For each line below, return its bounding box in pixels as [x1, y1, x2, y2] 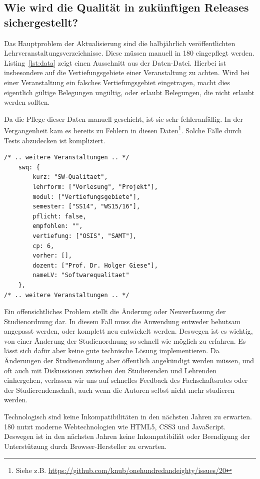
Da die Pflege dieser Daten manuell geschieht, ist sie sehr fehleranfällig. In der [4, 113, 243, 124]
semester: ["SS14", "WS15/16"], [32, 203, 140, 210]
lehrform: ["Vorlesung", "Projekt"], [32, 183, 158, 190]
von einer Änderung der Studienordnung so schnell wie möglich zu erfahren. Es [4, 335, 246, 346]
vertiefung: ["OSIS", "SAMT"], [32, 232, 136, 239]
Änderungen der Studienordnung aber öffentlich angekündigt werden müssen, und [4, 355, 254, 366]
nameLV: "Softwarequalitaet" [32, 272, 129, 279]
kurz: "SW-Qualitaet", [32, 173, 108, 181]
